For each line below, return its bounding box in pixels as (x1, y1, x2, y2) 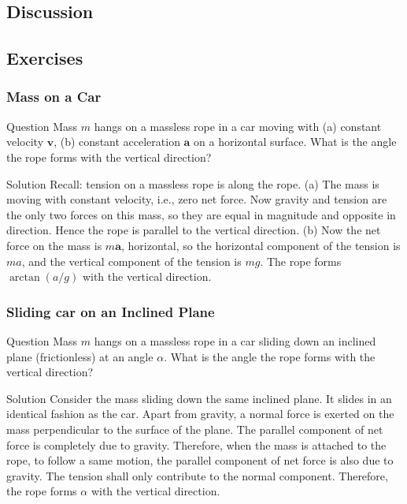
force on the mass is (6, 237, 102, 253)
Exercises (6, 46, 83, 70)
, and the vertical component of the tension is (21, 252, 242, 269)
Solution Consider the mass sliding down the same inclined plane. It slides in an (6, 390, 392, 406)
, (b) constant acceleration (54, 133, 180, 150)
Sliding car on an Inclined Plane (6, 301, 215, 321)
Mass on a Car (6, 87, 102, 106)
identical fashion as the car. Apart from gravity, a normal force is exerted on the (6, 405, 394, 422)
